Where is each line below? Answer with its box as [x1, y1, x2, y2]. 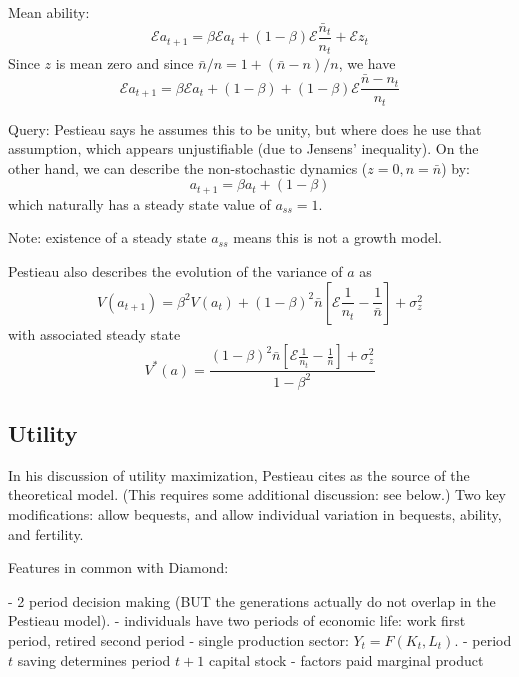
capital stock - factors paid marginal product [208, 649, 484, 670]
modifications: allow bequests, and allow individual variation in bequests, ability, [8, 504, 502, 525]
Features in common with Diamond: [8, 557, 229, 578]
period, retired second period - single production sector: [8, 630, 349, 650]
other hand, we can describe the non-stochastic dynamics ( [8, 157, 368, 178]
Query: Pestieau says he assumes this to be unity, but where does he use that [8, 118, 482, 139]
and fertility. [8, 523, 84, 544]
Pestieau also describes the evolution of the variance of [8, 261, 343, 282]
